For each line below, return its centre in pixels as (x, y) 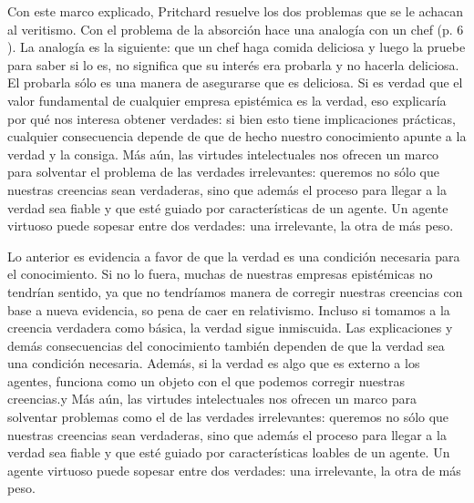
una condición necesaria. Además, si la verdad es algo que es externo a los (214, 363)
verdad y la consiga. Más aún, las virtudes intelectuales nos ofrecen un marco (223, 154)
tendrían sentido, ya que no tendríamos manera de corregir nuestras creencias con (235, 291)
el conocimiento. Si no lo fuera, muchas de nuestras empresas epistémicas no (220, 274)
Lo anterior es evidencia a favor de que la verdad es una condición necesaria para (234, 256)
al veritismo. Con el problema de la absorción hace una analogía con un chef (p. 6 (236, 29)
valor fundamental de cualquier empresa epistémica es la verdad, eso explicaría (227, 100)
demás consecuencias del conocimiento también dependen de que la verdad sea (226, 345)
